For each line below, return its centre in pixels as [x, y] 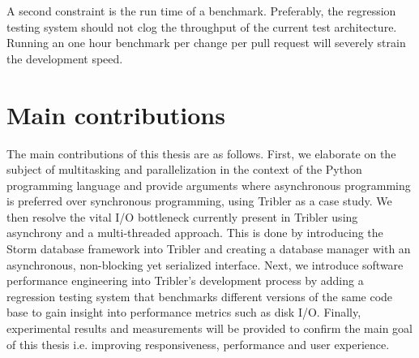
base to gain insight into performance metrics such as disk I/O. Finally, [184, 312]
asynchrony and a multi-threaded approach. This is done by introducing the [195, 233]
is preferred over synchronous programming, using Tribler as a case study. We [199, 201]
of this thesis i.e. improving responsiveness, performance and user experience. [198, 344]
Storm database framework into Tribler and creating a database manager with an [209, 249]
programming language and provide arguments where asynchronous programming [209, 185]
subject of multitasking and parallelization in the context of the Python [184, 169]
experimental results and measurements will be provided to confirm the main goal [209, 328]
